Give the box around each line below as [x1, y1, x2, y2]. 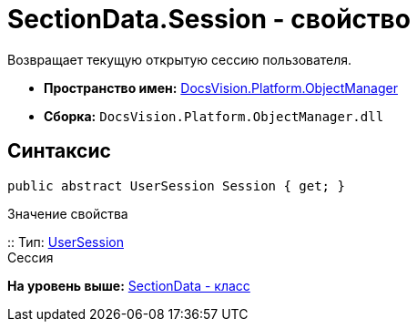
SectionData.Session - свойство [7, 4, 411, 35]
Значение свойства [7, 205, 128, 221]
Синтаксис [7, 139, 111, 163]
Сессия [7, 249, 54, 265]
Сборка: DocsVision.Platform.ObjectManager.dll [44, 108, 384, 124]
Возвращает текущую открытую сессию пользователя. [7, 51, 352, 67]
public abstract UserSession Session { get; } [7, 178, 345, 193]
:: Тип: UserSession [7, 233, 124, 250]
